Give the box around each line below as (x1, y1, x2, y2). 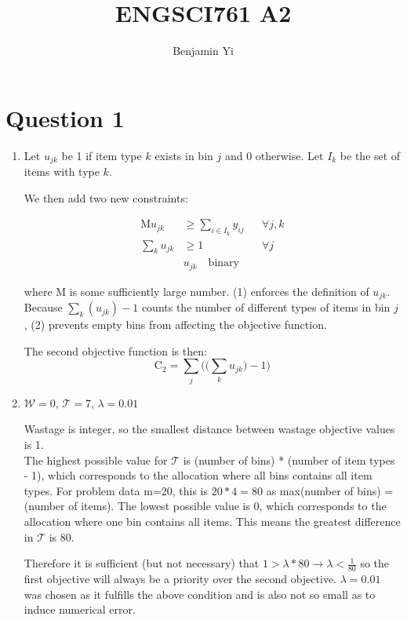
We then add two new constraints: (24, 189, 188, 206)
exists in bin (154, 147, 213, 163)
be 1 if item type (61, 147, 142, 163)
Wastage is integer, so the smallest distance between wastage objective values (24, 421, 395, 437)
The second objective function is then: (24, 342, 207, 359)
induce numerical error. (24, 601, 136, 618)
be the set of (340, 147, 401, 163)
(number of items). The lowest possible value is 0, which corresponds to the (24, 498, 387, 514)
